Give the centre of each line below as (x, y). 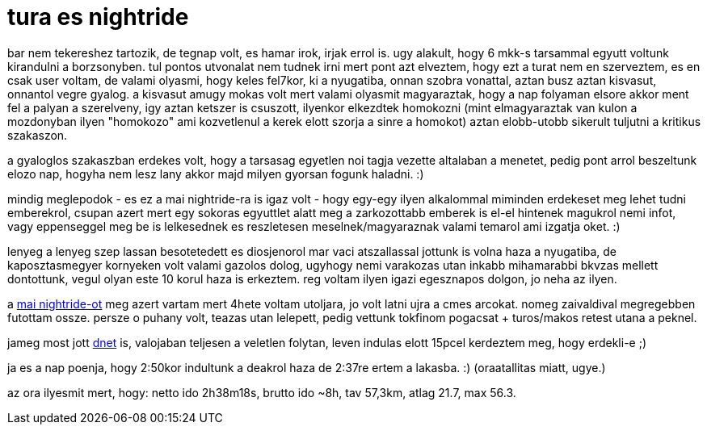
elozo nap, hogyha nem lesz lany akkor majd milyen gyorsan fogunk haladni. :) (216, 174)
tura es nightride (98, 17)
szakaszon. (38, 135)
